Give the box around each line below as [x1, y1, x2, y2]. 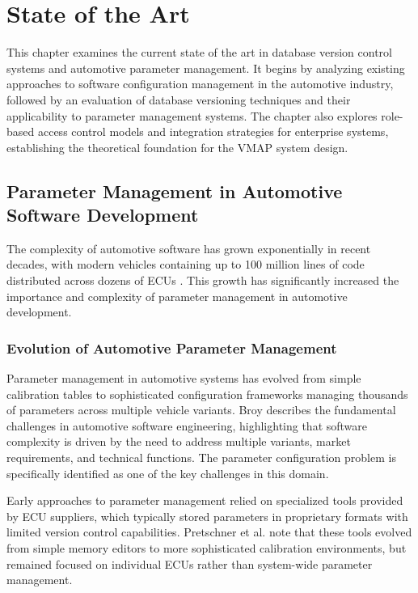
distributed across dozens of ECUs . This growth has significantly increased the [6, 272, 399, 289]
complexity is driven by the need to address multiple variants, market [6, 433, 351, 450]
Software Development [6, 202, 199, 227]
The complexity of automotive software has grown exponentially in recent [6, 239, 371, 256]
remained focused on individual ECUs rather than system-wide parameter [6, 555, 373, 572]
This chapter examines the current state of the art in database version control [6, 44, 392, 61]
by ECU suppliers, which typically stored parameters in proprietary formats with [6, 507, 408, 524]
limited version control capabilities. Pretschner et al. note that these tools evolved [6, 523, 412, 540]
